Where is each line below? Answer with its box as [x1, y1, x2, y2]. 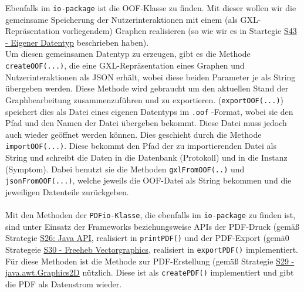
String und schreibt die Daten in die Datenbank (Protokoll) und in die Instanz [5, 151, 288, 164]
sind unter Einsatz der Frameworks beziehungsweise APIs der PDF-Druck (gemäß [5, 220, 299, 232]
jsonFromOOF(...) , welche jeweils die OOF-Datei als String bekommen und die [5, 174, 292, 186]
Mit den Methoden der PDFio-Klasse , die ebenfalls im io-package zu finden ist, [5, 209, 296, 221]
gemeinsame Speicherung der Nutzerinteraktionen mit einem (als [5, 13, 238, 25]
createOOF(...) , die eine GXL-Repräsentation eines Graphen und [5, 59, 245, 72]
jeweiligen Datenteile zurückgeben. [5, 185, 129, 198]
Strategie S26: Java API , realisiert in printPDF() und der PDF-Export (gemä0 [5, 232, 289, 244]
